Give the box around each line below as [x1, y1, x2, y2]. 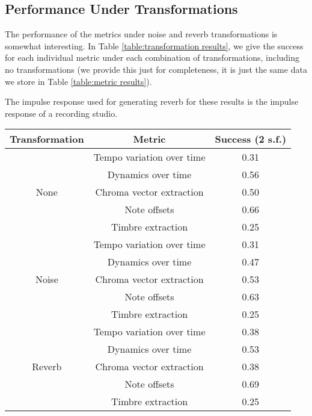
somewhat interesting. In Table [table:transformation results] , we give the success [5, 39, 304, 52]
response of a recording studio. [5, 107, 118, 119]
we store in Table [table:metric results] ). [5, 75, 152, 87]
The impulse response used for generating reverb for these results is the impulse [5, 95, 299, 108]
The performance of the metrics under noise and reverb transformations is [5, 28, 278, 40]
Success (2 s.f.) [215, 132, 287, 146]
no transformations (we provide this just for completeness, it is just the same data [5, 63, 307, 75]
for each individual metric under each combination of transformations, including [5, 51, 300, 64]
